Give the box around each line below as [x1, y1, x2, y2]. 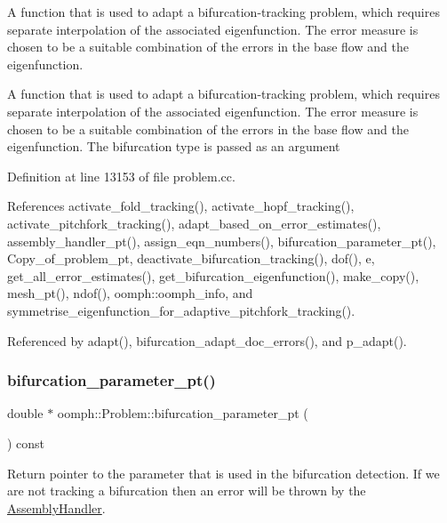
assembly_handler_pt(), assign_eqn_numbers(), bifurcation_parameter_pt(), [7, 231, 436, 250]
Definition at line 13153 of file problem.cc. [7, 166, 235, 185]
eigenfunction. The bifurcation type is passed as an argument [7, 137, 340, 156]
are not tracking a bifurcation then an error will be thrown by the [7, 481, 366, 500]
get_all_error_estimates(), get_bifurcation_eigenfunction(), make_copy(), [7, 266, 419, 285]
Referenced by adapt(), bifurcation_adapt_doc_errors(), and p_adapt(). [7, 331, 407, 350]
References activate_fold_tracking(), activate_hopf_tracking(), [7, 197, 355, 215]
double [7, 404, 44, 422]
